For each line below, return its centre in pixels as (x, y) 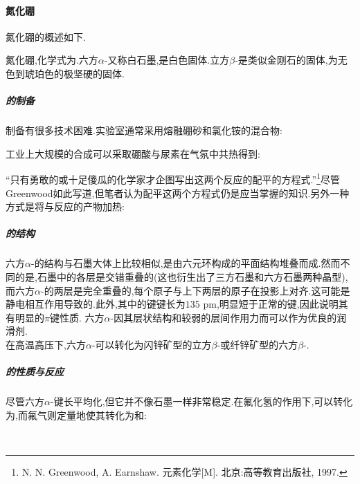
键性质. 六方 (77, 317)
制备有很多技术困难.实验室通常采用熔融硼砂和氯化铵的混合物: (144, 130)
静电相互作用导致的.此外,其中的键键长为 (96, 304)
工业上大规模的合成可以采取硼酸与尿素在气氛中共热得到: (133, 153)
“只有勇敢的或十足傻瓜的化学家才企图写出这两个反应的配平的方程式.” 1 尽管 (173, 178)
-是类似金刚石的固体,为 (286, 60)
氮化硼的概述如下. (46, 36)
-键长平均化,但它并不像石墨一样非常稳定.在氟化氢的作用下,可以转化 (201, 401)
